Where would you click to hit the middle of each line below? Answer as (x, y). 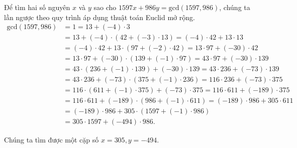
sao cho (105, 7)
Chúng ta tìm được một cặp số (52, 139)
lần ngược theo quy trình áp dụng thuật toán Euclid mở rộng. (100, 17)
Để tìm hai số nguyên (37, 7)
